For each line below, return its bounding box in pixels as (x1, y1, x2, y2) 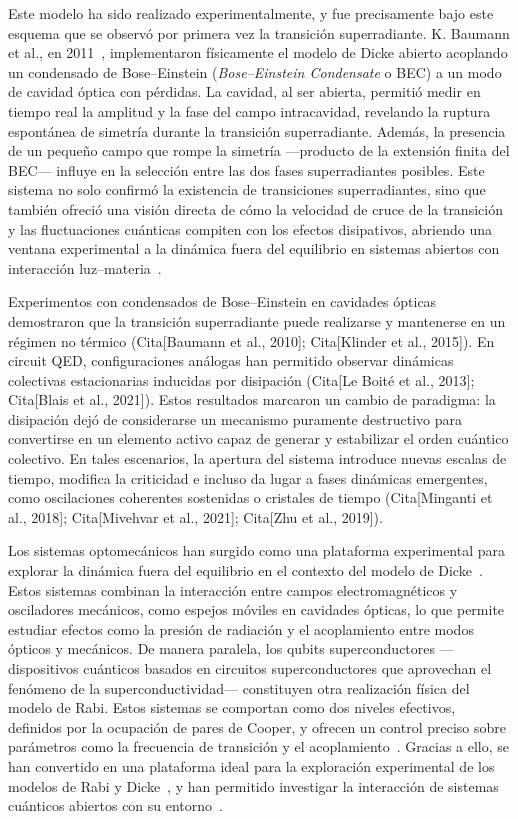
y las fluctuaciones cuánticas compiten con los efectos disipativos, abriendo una (8, 218, 492, 239)
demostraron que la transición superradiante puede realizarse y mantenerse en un (8, 310, 506, 331)
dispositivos (8, 658, 79, 678)
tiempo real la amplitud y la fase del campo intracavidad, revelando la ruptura (8, 100, 491, 121)
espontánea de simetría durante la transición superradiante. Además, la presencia (8, 120, 506, 141)
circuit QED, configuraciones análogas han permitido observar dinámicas (8, 350, 454, 371)
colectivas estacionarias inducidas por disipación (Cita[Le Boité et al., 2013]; (8, 369, 475, 390)
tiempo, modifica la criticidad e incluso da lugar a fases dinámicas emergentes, (8, 467, 488, 488)
